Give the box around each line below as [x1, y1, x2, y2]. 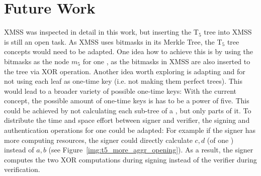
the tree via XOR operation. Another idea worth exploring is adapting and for [4, 66, 245, 76]
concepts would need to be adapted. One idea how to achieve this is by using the [4, 46, 253, 57]
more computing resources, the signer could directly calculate [4, 134, 193, 145]
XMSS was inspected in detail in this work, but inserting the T [4, 27, 199, 37]
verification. [4, 164, 40, 174]
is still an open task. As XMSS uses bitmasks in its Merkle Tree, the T [4, 36, 222, 47]
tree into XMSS [204, 27, 252, 37]
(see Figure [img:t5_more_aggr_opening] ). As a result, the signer [48, 144, 253, 155]
